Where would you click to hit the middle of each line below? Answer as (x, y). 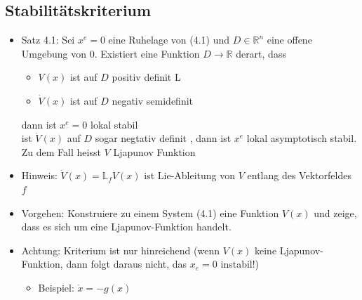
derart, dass (261, 53)
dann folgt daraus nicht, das (127, 264)
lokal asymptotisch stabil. (302, 138)
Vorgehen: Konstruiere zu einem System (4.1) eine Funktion (150, 213)
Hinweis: (39, 175)
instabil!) (240, 264)
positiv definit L (146, 77)
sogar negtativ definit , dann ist (163, 138)
